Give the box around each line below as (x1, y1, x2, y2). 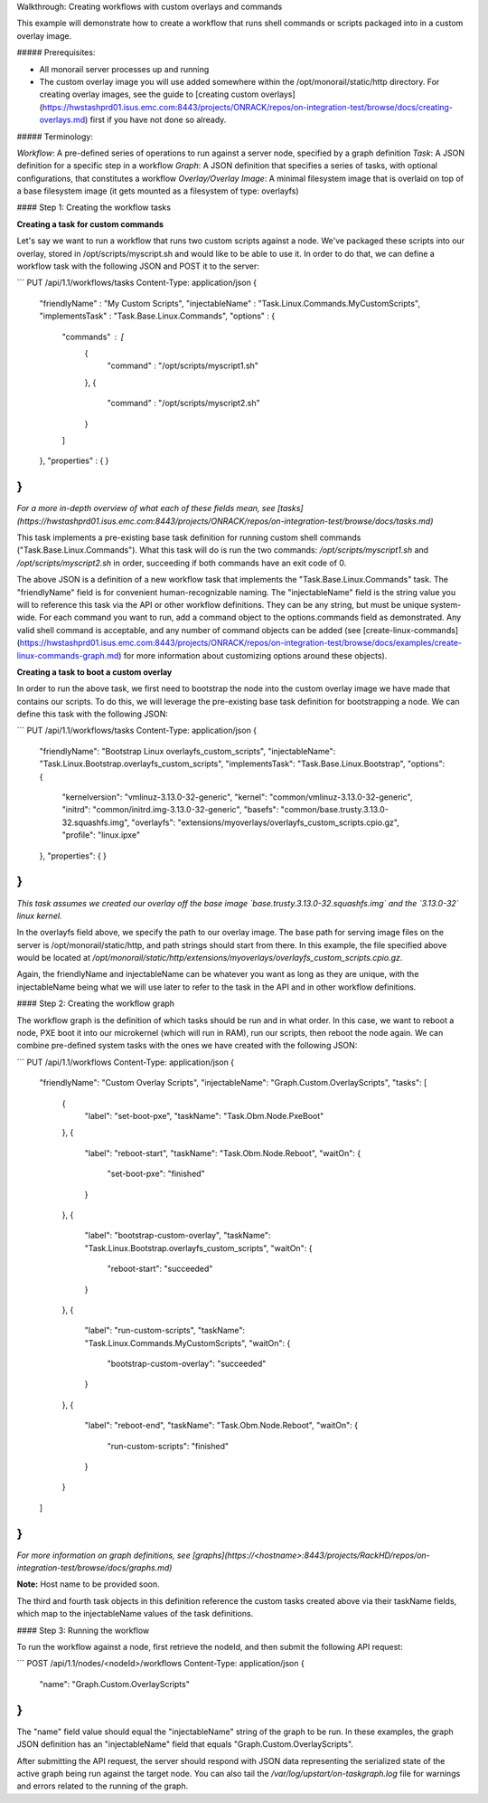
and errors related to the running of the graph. (16, 1780, 189, 1791)
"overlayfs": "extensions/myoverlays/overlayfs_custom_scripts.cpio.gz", (131, 817, 399, 828)
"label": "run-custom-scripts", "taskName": (84, 1325, 246, 1336)
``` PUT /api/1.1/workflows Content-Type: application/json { (16, 1057, 235, 1068)
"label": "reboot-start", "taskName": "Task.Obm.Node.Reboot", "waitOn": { (84, 1147, 361, 1158)
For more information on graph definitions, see (16, 1550, 191, 1561)
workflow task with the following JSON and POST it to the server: (16, 261, 259, 271)
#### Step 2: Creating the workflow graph (16, 998, 175, 1009)
